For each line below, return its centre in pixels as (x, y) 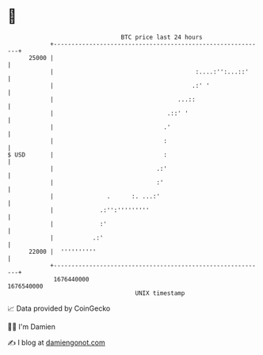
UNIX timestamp (160, 293)
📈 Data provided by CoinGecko (59, 308)
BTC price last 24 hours (162, 37)
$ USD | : (88, 155)
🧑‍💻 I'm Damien (32, 327)
